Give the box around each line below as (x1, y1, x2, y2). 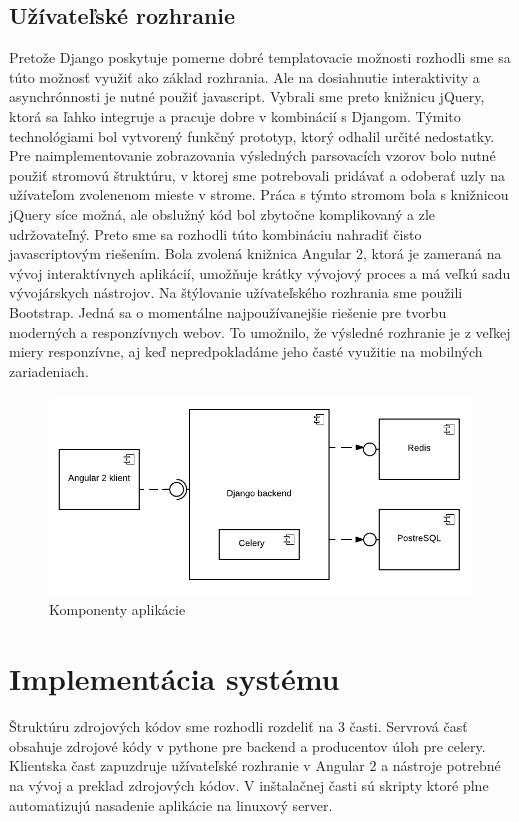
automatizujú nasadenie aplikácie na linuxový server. (9, 794, 333, 815)
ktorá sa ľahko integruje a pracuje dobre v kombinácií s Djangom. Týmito (9, 105, 461, 126)
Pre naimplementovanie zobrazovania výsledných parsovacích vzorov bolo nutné (9, 145, 496, 166)
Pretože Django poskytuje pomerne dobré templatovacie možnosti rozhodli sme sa (9, 47, 511, 68)
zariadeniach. (9, 360, 89, 381)
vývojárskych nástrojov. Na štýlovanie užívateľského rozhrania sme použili (9, 282, 463, 303)
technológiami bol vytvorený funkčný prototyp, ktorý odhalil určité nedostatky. (9, 125, 495, 146)
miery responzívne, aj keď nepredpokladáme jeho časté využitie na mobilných (9, 341, 483, 362)
